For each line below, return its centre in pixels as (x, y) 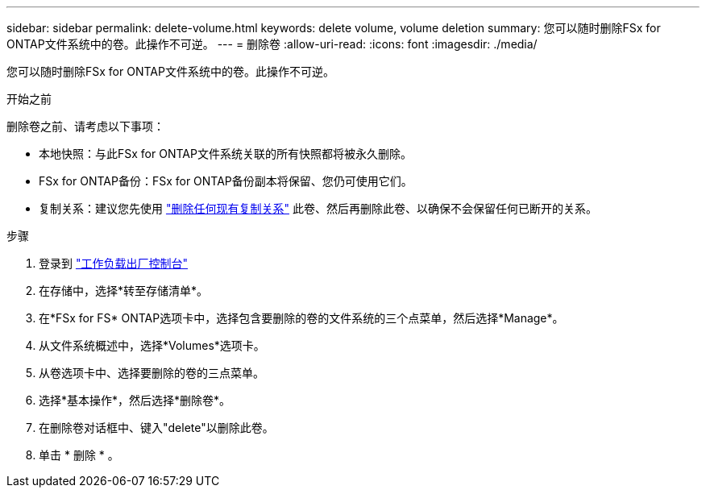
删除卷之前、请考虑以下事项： (85, 126)
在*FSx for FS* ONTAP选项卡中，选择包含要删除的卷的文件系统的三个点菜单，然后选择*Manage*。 (301, 318)
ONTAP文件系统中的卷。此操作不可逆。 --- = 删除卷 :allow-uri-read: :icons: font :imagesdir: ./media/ (272, 44)
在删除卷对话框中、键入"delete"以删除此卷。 (156, 428)
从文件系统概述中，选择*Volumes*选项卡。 (152, 345)
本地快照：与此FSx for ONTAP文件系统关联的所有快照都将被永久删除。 (225, 154)
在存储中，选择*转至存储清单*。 (124, 291)
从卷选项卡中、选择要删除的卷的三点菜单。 (152, 373)
